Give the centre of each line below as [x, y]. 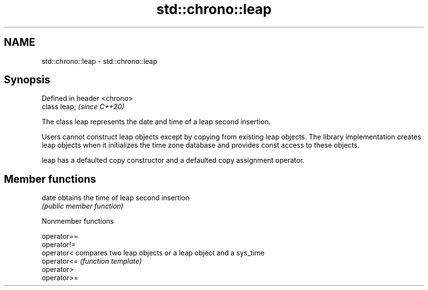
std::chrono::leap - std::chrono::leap [99, 61]
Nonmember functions [78, 221]
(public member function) [83, 206]
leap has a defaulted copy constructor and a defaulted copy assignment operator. [173, 160]
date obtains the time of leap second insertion [116, 198]
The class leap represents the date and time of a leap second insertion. [156, 122]
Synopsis [27, 80]
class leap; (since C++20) [83, 107]
